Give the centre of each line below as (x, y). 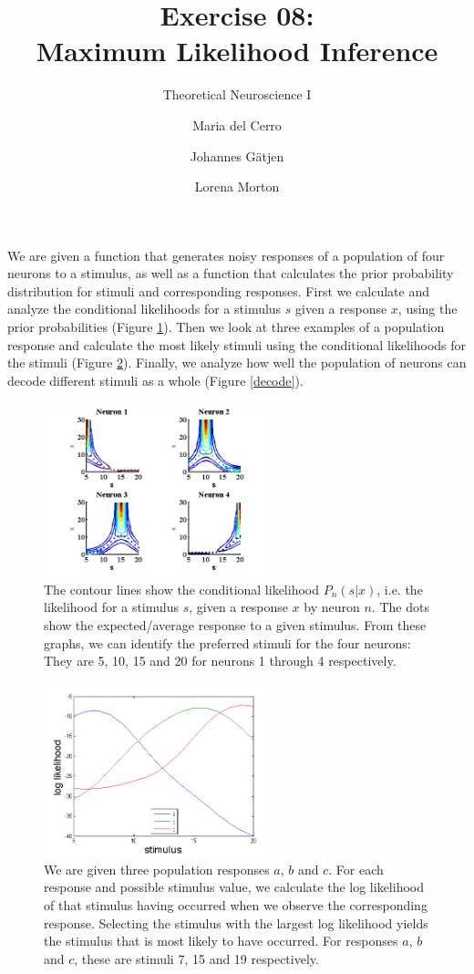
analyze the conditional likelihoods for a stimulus (144, 309)
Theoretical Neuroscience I (237, 94)
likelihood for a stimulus (111, 607)
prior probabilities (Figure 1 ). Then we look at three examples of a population (226, 327)
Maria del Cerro (237, 124)
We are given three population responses (157, 869)
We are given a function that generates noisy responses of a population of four (226, 255)
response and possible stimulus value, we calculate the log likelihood (234, 887)
